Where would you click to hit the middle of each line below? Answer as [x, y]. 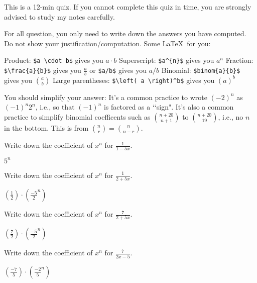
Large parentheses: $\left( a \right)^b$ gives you [134, 80]
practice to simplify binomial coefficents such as [77, 117]
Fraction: [239, 60]
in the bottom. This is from [46, 128]
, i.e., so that [55, 107]
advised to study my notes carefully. [59, 16]
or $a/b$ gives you [118, 70]
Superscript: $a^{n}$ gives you [167, 60]
